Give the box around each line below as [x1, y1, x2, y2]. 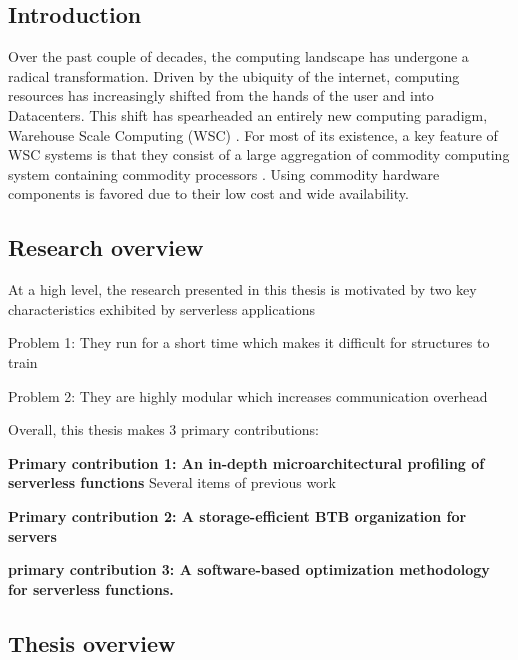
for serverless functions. [8, 578, 174, 599]
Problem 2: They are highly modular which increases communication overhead [8, 385, 488, 406]
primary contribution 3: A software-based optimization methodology [8, 559, 490, 580]
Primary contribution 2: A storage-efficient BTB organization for [8, 505, 467, 526]
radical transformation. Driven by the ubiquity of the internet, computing [8, 65, 460, 86]
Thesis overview [8, 627, 176, 658]
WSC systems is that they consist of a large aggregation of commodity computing [8, 144, 510, 165]
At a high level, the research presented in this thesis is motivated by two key [8, 279, 477, 300]
